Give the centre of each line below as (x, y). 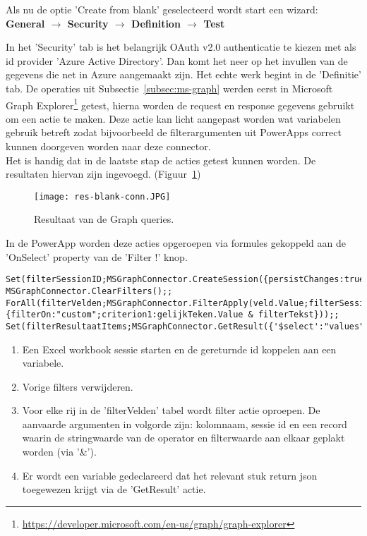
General (25, 23)
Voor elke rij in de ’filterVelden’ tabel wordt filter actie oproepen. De (171, 410)
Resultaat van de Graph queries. (104, 219)
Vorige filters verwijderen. (78, 386)
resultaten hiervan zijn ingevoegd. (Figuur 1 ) (103, 174)
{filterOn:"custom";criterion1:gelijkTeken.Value (125, 315)
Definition (156, 23)
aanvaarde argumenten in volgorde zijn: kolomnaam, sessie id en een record (185, 424)
